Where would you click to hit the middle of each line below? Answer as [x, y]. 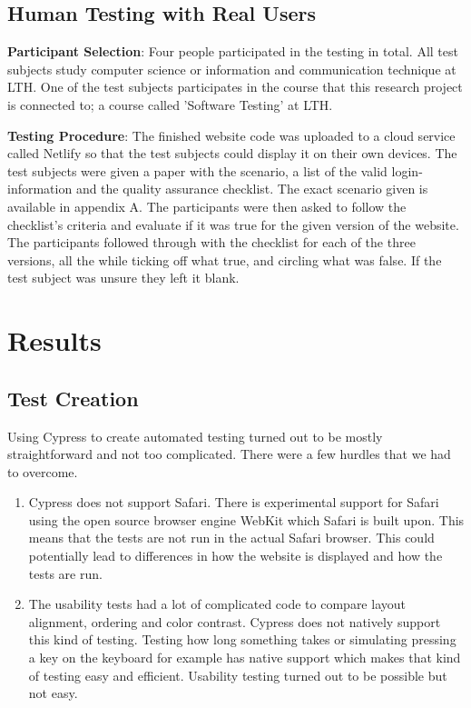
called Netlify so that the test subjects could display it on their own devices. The [232, 153]
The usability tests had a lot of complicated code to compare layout [217, 604]
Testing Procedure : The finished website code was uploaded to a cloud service [231, 135]
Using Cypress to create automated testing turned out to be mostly [195, 436]
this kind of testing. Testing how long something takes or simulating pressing [242, 639]
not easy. [53, 693]
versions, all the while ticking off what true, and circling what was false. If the [225, 259]
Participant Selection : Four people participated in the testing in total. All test [233, 51]
